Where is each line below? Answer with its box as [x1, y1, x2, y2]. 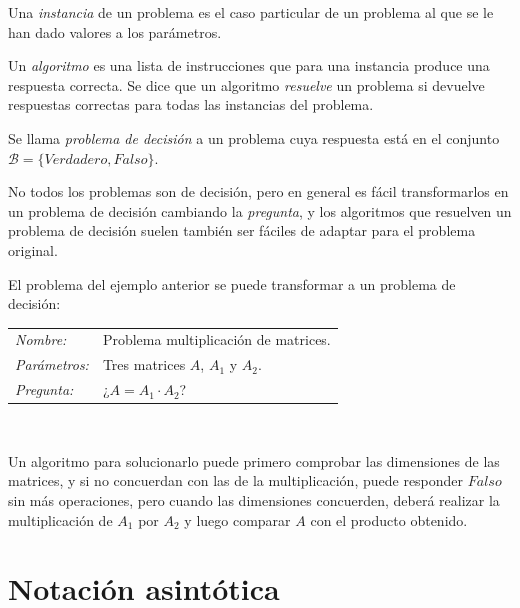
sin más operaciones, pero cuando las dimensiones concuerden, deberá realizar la [8, 490, 500, 511]
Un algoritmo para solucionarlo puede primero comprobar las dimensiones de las [8, 450, 500, 471]
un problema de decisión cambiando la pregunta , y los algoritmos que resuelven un [8, 200, 512, 221]
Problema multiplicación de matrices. [102, 329, 331, 350]
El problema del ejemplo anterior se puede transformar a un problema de [8, 273, 456, 294]
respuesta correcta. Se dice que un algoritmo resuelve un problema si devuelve [8, 74, 485, 95]
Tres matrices [102, 354, 186, 375]
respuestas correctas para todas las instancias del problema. [8, 94, 374, 115]
